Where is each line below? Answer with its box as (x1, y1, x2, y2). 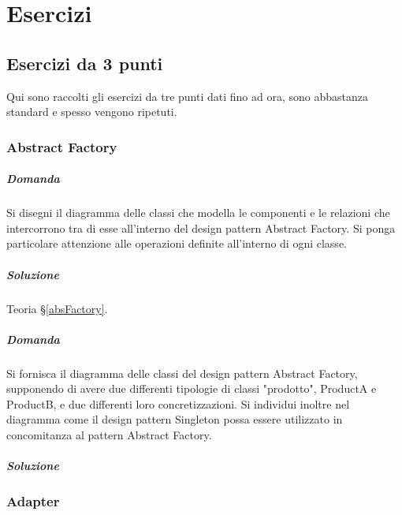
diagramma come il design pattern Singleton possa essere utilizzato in (6, 411, 343, 427)
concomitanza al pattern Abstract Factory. (6, 427, 212, 443)
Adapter (6, 491, 60, 511)
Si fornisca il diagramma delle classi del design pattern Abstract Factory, (6, 364, 358, 381)
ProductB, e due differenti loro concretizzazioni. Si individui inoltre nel (6, 395, 350, 412)
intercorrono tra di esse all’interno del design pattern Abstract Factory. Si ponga (6, 219, 396, 236)
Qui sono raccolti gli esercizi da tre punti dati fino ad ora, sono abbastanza (6, 88, 368, 104)
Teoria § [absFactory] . (6, 300, 108, 316)
